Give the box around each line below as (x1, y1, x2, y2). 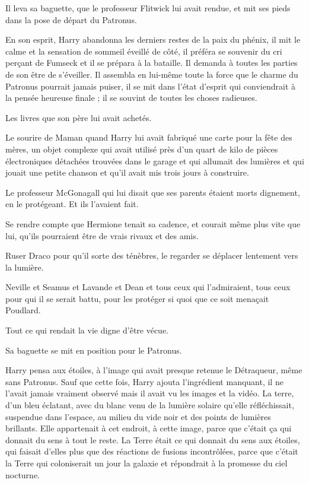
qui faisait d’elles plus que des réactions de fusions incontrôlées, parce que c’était (5, 445, 298, 457)
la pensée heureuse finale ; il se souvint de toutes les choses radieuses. (5, 91, 257, 104)
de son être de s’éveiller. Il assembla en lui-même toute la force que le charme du (5, 68, 298, 80)
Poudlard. (5, 304, 41, 316)
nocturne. (5, 468, 40, 481)
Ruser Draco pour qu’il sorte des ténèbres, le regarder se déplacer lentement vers (5, 249, 298, 262)
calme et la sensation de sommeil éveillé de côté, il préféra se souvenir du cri (5, 45, 282, 57)
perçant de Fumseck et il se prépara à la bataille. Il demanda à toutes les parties (5, 56, 298, 69)
